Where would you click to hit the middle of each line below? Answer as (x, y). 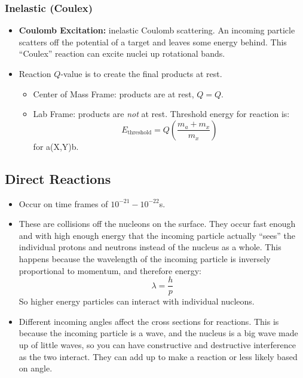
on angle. (36, 368)
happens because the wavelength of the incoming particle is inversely (145, 258)
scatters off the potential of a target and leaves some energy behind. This (153, 42)
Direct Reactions (58, 178)
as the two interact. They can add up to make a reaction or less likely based (158, 356)
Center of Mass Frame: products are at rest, (114, 93)
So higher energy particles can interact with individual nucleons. (137, 301)
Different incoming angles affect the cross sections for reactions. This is (149, 321)
